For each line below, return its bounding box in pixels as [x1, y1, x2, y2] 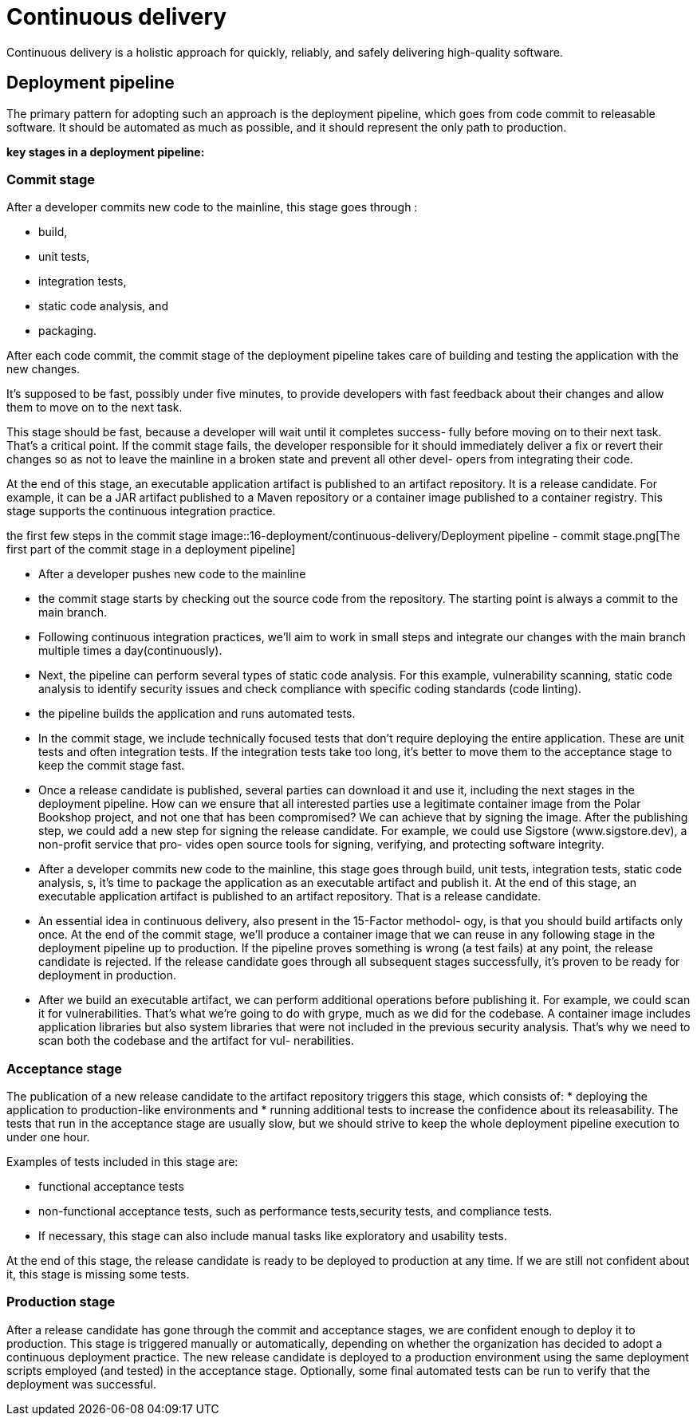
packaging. [38, 324, 96, 338]
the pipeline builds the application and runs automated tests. [38, 707, 356, 721]
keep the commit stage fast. [38, 758, 185, 773]
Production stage [6, 1294, 116, 1310]
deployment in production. [38, 968, 177, 983]
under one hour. [6, 1130, 90, 1144]
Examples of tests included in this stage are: [6, 1155, 238, 1169]
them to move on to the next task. [6, 400, 183, 415]
